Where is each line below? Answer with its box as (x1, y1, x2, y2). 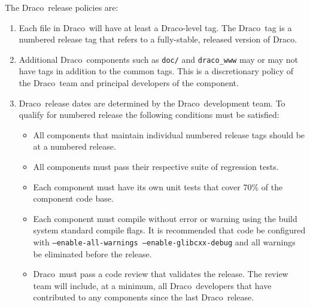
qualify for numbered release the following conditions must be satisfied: (19, 108, 279, 121)
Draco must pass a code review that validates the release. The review (33, 268, 288, 280)
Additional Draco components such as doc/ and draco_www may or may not (19, 53, 298, 65)
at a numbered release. (33, 140, 116, 153)
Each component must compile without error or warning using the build (33, 212, 297, 224)
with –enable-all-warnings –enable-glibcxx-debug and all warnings (33, 235, 296, 248)
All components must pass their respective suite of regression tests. (33, 160, 279, 172)
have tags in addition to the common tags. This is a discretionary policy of (19, 65, 293, 77)
